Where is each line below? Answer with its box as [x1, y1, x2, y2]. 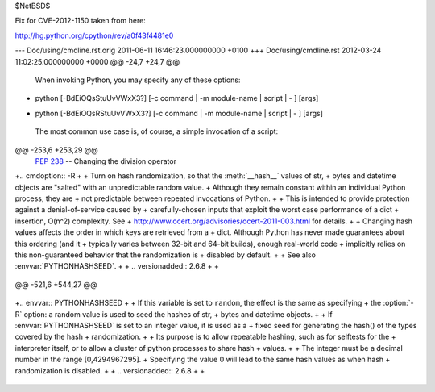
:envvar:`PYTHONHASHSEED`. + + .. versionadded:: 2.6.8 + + [14, 261, 219, 271]
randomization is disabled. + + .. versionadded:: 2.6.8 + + [14, 365, 205, 375]
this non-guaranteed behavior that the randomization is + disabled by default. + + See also [14, 250, 316, 260]
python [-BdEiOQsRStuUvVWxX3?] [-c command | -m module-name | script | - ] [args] [35, 108, 324, 118]
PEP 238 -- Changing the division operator [35, 156, 177, 165]
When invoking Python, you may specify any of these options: [35, 75, 241, 85]
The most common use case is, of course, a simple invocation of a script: [35, 127, 279, 136]
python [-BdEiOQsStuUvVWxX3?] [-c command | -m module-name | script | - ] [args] [35, 94, 319, 103]
